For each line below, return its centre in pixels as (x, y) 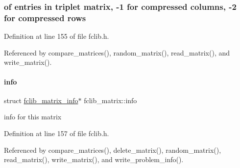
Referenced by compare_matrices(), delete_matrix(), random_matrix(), (113, 150)
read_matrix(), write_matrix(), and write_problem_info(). (94, 159)
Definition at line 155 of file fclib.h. (57, 36)
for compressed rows (45, 17)
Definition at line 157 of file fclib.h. (57, 133)
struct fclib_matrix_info (41, 100)
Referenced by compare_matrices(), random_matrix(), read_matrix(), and (117, 52)
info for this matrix (33, 117)
